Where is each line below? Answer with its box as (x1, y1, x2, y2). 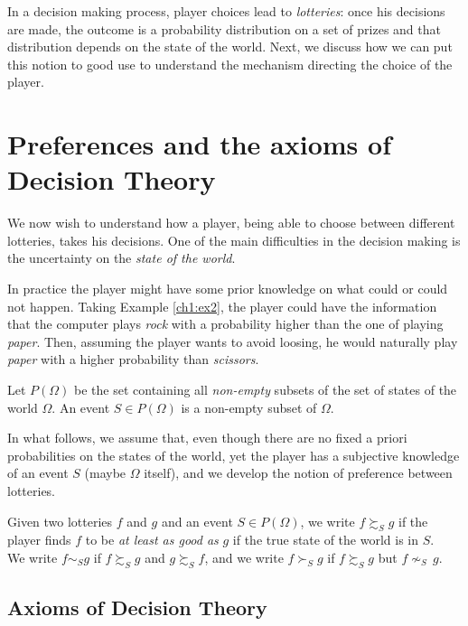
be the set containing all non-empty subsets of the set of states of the (74, 380, 457, 399)
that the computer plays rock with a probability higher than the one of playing (7, 314, 444, 333)
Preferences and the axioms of (7, 126, 391, 163)
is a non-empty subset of (181, 397, 317, 416)
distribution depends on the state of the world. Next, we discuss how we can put (7, 37, 453, 56)
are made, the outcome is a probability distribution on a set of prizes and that (7, 19, 441, 38)
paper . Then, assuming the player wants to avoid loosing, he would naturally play (7, 332, 458, 350)
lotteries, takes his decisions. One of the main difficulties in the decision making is (7, 230, 461, 249)
